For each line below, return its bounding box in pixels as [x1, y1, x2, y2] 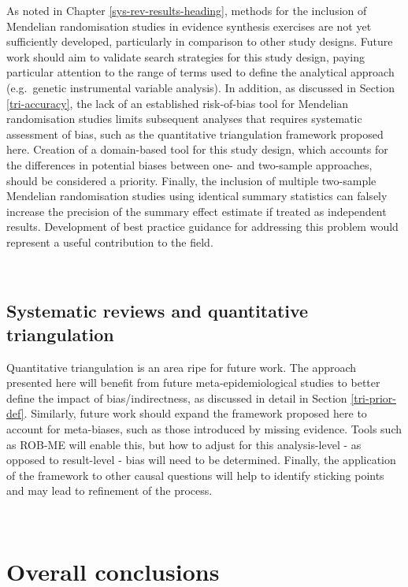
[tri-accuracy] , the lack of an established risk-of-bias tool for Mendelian [6, 95, 349, 111]
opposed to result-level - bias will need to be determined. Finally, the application [6, 451, 396, 468]
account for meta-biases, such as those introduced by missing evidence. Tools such [6, 421, 402, 437]
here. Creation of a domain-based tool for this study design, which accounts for [6, 141, 388, 158]
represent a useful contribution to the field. [6, 233, 213, 250]
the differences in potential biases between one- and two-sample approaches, [6, 156, 373, 173]
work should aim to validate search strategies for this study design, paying [6, 48, 365, 65]
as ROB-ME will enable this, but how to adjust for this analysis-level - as [6, 436, 362, 452]
